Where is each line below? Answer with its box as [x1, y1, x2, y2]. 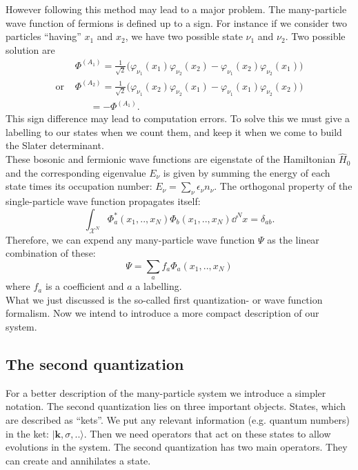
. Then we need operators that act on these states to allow [83, 426, 331, 440]
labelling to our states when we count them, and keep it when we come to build [6, 124, 342, 139]
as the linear [267, 232, 319, 246]
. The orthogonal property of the [214, 179, 352, 193]
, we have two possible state [125, 29, 243, 43]
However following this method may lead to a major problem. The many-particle [6, 2, 347, 16]
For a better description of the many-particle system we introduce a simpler [6, 385, 326, 400]
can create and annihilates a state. [6, 453, 151, 467]
